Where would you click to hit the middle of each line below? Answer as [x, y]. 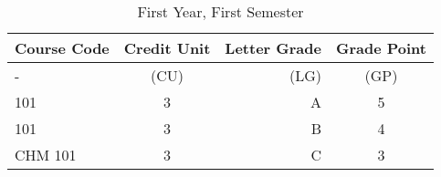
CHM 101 [46, 155]
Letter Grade [273, 48]
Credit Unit [167, 48]
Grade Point [381, 48]
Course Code [62, 48]
